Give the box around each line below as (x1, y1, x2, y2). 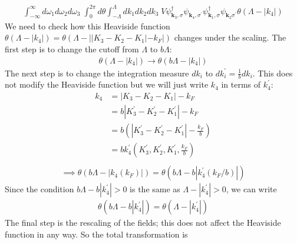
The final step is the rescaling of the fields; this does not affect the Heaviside (5, 216, 281, 229)
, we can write (226, 183, 277, 195)
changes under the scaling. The (174, 31, 286, 44)
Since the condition (5, 183, 74, 195)
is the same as (130, 183, 180, 195)
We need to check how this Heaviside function (5, 19, 170, 32)
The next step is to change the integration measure (5, 66, 189, 79)
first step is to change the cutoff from (5, 42, 139, 55)
